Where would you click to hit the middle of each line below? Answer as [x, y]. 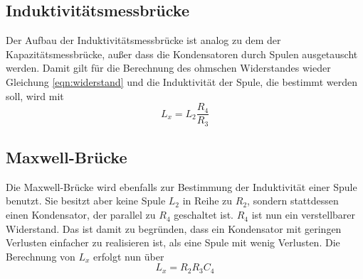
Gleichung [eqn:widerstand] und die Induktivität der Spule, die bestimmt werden [181, 81]
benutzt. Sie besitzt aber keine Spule [86, 201]
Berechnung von [41, 256]
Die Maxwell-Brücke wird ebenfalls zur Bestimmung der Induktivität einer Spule [181, 186]
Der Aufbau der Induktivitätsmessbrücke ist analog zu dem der [143, 40]
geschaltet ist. [204, 215]
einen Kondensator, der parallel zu [81, 215]
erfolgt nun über [129, 256]
